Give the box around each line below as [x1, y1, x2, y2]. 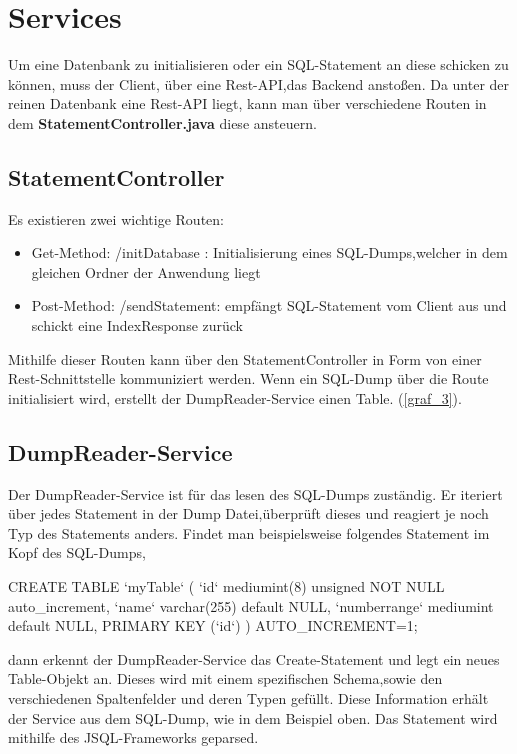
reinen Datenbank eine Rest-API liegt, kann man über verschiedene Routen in [8, 93, 487, 114]
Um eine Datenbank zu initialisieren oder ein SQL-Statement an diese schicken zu [8, 54, 509, 75]
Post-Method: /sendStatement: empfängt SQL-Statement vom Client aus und [31, 295, 507, 316]
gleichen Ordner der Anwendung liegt [31, 261, 261, 282]
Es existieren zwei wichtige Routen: [8, 208, 224, 229]
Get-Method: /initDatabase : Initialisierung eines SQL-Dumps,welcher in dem [31, 242, 508, 263]
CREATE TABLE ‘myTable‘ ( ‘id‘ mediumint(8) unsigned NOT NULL [8, 576, 445, 597]
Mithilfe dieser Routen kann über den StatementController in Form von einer [8, 348, 482, 369]
